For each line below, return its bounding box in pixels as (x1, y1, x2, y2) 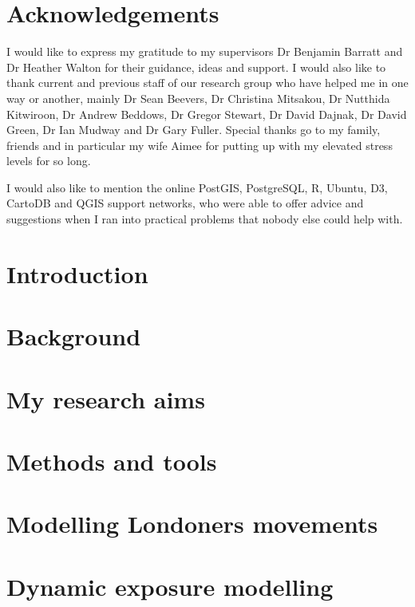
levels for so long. (6, 152, 91, 169)
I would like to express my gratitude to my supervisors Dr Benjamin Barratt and (6, 43, 403, 60)
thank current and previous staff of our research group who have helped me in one (6, 74, 409, 91)
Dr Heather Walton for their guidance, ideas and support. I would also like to (6, 58, 386, 75)
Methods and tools (6, 444, 217, 477)
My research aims (6, 382, 205, 415)
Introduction (6, 257, 148, 290)
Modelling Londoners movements (6, 507, 378, 540)
